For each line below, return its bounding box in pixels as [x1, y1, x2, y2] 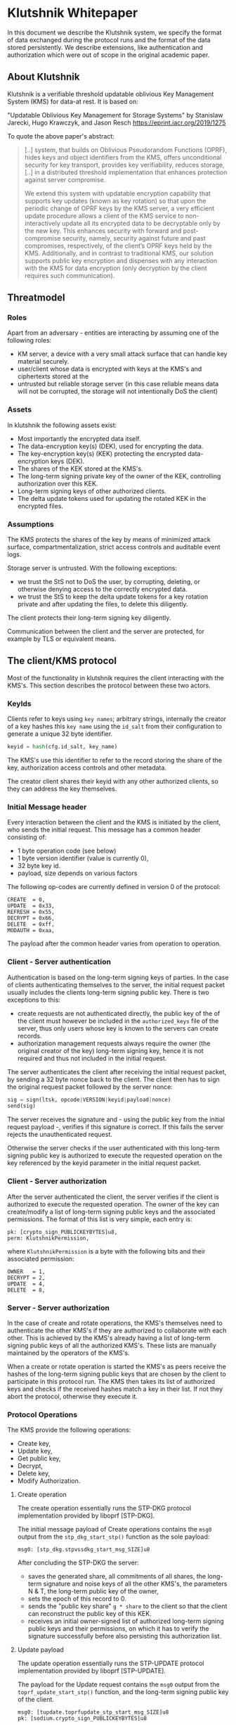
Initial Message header [7, 802, 87, 812]
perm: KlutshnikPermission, [7, 1235, 90, 1242]
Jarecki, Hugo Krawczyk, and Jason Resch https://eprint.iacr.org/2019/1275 [7, 118, 226, 127]
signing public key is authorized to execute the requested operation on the [7, 1152, 223, 1160]
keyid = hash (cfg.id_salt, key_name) [7, 744, 118, 751]
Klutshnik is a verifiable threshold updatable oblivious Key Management [7, 89, 214, 98]
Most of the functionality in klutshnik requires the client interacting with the [7, 673, 224, 682]
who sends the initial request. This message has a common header [7, 825, 202, 834]
